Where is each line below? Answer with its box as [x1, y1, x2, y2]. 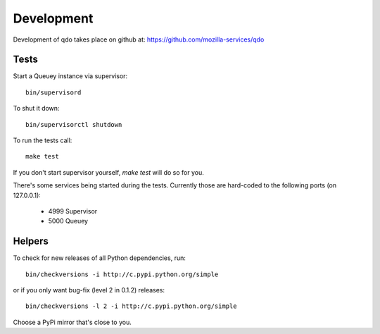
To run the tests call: [13, 136, 72, 144]
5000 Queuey [48, 217, 88, 225]
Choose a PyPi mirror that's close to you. [13, 318, 132, 326]
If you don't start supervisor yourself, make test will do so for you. [13, 168, 204, 176]
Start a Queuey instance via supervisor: [13, 72, 128, 80]
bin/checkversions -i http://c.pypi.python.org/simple [25, 270, 219, 278]
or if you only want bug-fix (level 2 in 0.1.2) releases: [13, 286, 165, 295]
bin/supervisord [25, 88, 82, 97]
